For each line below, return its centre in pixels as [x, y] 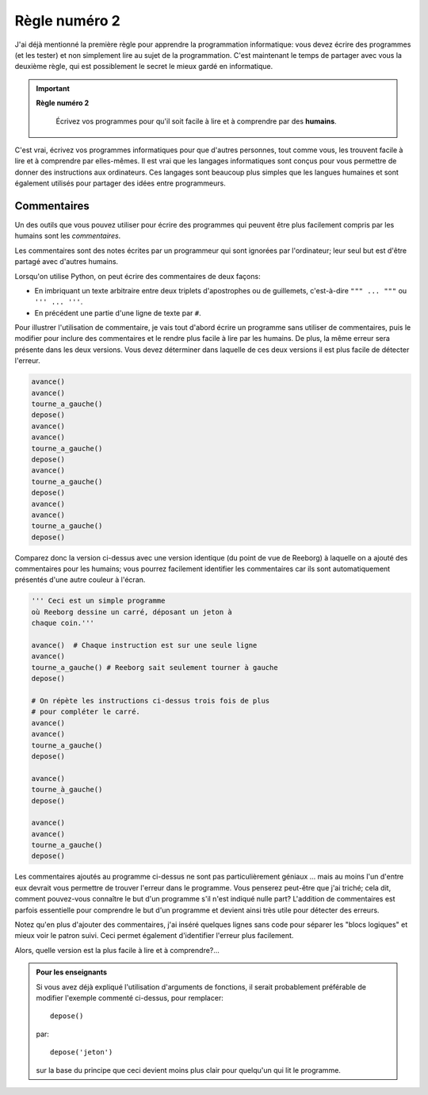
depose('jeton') [82, 1052]
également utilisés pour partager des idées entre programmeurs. [120, 183]
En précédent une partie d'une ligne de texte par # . [118, 312]
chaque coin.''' [63, 623]
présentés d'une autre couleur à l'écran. [80, 580]
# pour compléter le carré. [86, 712]
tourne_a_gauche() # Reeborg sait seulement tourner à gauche [155, 667]
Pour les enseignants [71, 972]
